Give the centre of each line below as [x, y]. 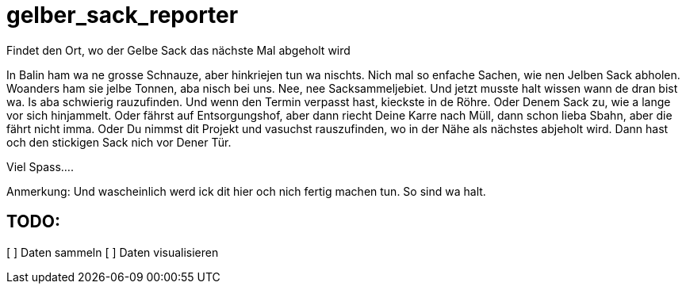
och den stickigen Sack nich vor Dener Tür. [119, 142]
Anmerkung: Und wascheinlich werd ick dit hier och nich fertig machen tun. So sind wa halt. [246, 191]
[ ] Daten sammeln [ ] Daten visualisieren [113, 252]
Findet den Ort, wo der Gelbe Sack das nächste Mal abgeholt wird [178, 50]
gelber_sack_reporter [123, 15]
